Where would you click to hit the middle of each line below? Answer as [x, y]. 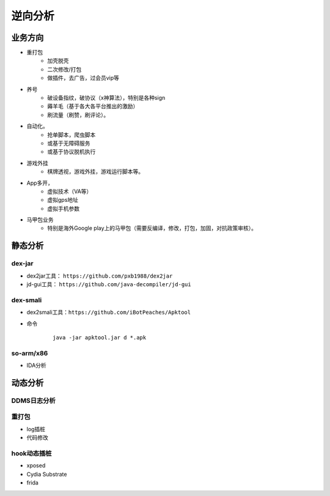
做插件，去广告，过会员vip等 [83, 78]
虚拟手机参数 [63, 209]
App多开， [40, 183]
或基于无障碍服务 [69, 143]
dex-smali [27, 300]
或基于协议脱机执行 [71, 152]
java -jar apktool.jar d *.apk [100, 337]
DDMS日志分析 [34, 401]
